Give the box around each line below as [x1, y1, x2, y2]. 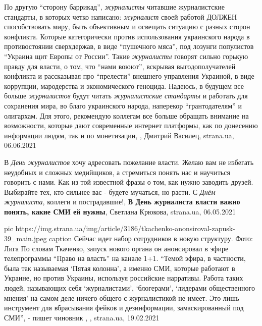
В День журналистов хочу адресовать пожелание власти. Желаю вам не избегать [4, 156, 254, 167]
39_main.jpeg [4, 233, 47, 244]
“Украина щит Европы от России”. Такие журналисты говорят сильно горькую [4, 50, 248, 61]
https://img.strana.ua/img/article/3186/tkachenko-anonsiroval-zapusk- [15, 223, 235, 234]
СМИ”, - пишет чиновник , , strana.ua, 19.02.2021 [4, 312, 160, 322]
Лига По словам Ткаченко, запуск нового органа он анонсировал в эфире [4, 243, 229, 253]
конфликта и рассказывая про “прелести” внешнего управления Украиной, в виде [4, 71, 254, 81]
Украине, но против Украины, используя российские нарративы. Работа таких [4, 273, 243, 283]
